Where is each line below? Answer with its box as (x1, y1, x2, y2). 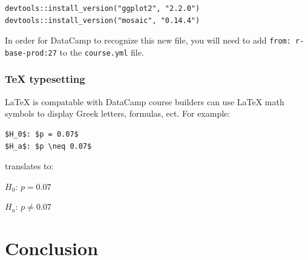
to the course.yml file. (59, 45, 144, 58)
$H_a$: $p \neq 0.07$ (5, 141, 92, 151)
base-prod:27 (5, 48, 57, 57)
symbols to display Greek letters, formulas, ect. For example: (5, 107, 231, 120)
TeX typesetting (5, 71, 85, 86)
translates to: (5, 160, 54, 172)
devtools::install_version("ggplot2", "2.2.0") (5, 4, 200, 13)
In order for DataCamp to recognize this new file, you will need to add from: (5, 34, 291, 47)
